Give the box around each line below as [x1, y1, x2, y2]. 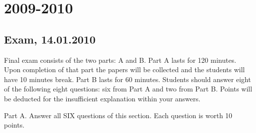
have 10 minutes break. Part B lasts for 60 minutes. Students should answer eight [4, 74, 251, 84]
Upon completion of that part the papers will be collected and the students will [4, 64, 245, 75]
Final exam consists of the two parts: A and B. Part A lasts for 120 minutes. [4, 54, 236, 65]
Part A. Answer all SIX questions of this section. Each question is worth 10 [4, 110, 232, 120]
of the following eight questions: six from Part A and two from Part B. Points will [4, 84, 253, 94]
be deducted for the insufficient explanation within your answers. [4, 93, 201, 103]
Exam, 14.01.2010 [4, 31, 96, 46]
